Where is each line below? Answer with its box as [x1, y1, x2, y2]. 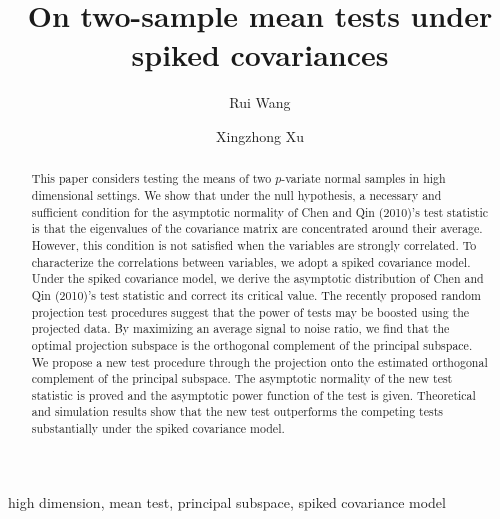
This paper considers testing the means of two [31, 170, 272, 187]
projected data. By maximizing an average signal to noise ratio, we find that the [31, 320, 450, 337]
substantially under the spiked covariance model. [31, 420, 285, 437]
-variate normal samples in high [281, 170, 446, 187]
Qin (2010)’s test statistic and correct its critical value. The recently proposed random [31, 286, 481, 303]
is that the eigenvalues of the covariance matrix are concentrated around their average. [31, 220, 483, 237]
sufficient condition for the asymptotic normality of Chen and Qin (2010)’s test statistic [31, 203, 489, 220]
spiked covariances [131, 34, 389, 75]
